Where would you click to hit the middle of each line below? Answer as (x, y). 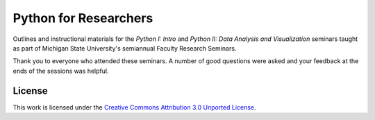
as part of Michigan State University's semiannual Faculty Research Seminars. (125, 48)
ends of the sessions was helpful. (61, 71)
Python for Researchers (83, 18)
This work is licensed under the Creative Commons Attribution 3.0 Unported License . (134, 107)
